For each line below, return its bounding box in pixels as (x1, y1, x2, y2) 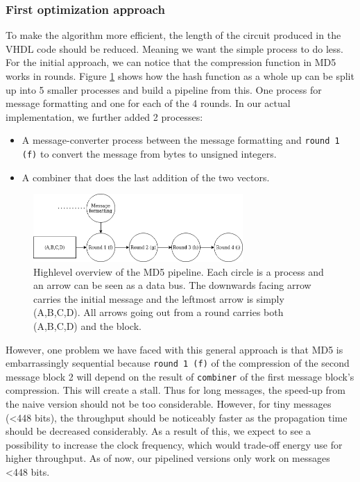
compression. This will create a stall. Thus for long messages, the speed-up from (6, 383, 346, 397)
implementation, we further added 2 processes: (6, 109, 203, 124)
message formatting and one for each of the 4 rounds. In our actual (6, 96, 291, 110)
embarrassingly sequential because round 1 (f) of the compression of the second (6, 356, 350, 370)
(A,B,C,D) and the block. (33, 318, 142, 333)
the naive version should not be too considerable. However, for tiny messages (6, 397, 332, 411)
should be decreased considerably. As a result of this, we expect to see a (6, 424, 311, 438)
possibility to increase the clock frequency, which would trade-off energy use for (6, 437, 343, 451)
